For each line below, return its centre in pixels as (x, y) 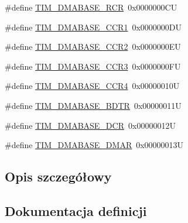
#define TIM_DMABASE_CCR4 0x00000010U (92, 86)
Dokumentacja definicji (76, 210)
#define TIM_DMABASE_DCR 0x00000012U (90, 125)
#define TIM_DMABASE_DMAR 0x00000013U (94, 145)
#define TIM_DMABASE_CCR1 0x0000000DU (93, 27)
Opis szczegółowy (58, 176)
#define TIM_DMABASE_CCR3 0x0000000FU (93, 66)
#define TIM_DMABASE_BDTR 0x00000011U (93, 105)
